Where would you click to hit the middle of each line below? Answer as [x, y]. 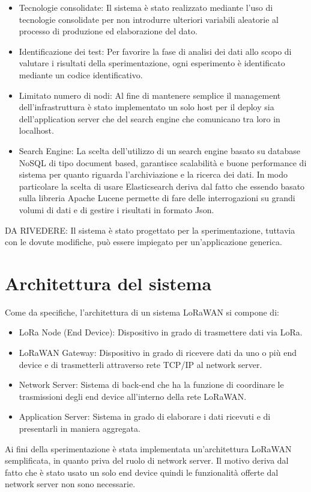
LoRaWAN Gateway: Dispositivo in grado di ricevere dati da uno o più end [158, 352]
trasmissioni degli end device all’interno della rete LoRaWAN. [133, 396]
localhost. [36, 130]
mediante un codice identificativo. [81, 74]
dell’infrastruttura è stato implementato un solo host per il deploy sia [146, 107]
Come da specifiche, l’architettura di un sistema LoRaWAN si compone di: [142, 312]
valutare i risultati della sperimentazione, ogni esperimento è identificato [152, 63]
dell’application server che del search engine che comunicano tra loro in [149, 118]
